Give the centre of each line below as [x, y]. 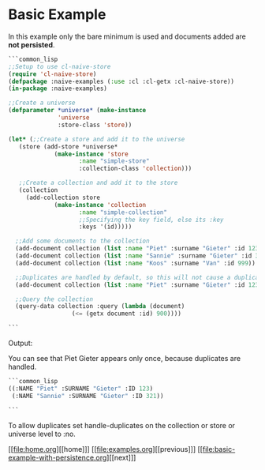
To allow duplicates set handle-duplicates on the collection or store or [121, 425]
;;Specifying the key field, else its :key [151, 220]
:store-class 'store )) [95, 125]
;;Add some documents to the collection [82, 241]
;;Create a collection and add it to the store [98, 183]
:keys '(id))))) [105, 227]
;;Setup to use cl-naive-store [60, 66]
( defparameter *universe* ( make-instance [77, 111]
